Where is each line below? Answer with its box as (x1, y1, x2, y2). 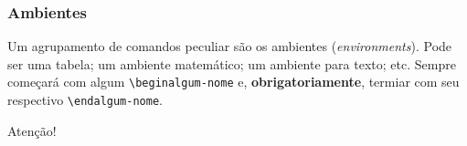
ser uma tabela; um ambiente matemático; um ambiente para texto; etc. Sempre (7, 54, 456, 73)
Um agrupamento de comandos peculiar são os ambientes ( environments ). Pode (7, 36, 452, 56)
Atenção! (7, 120, 57, 140)
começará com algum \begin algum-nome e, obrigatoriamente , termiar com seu (7, 72, 460, 91)
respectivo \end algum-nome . (7, 90, 163, 109)
